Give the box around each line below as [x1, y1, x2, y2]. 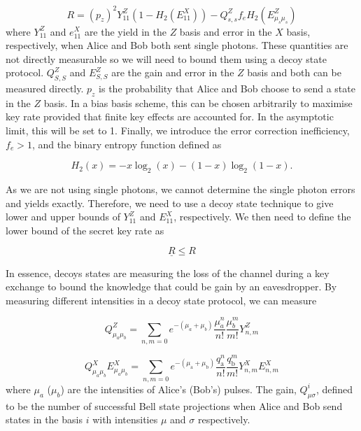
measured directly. [6, 81, 84, 96]
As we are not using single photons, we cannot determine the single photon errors [6, 182, 355, 197]
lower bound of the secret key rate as [6, 222, 164, 237]
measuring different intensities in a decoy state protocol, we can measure [6, 292, 317, 307]
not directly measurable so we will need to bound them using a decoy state [6, 51, 327, 66]
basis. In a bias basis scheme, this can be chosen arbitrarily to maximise [43, 95, 353, 110]
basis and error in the [179, 24, 272, 38]
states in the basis [6, 412, 83, 427]
